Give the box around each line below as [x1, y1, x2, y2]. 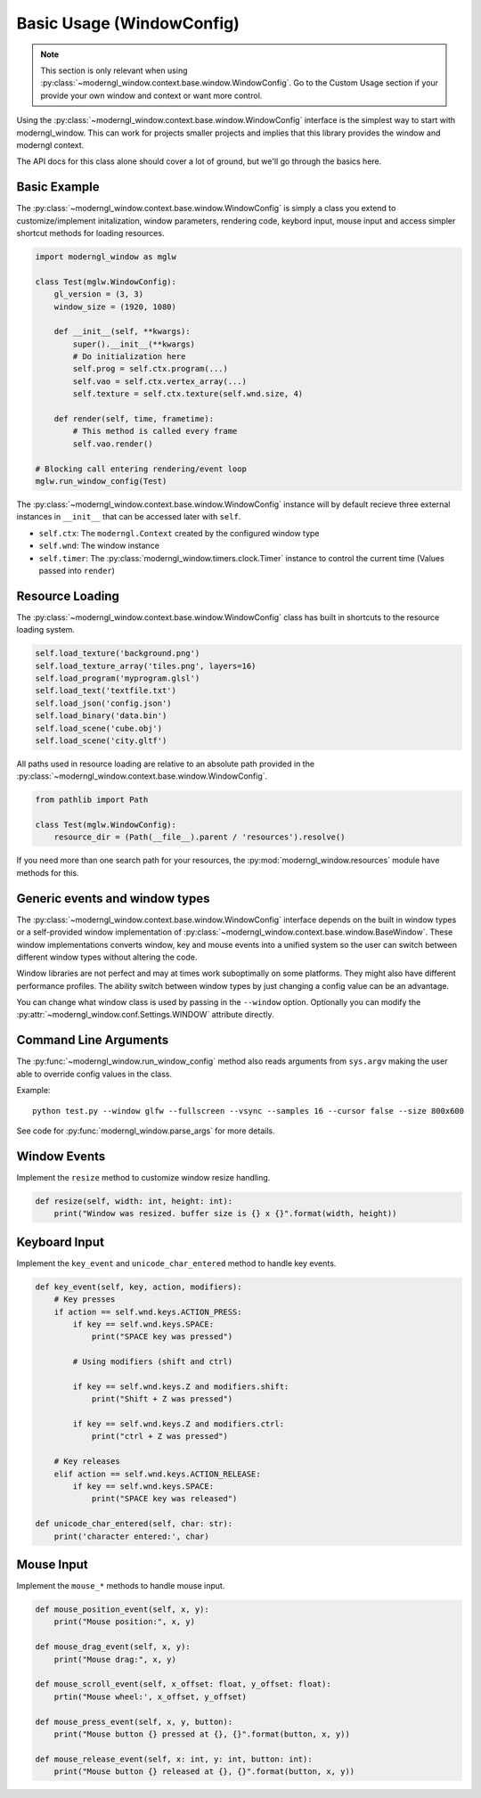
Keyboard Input [16, 1234, 104, 1249]
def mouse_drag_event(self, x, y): [35, 1642, 191, 1652]
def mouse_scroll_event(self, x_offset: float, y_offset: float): [35, 1679, 331, 1689]
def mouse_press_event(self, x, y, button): [35, 1716, 233, 1727]
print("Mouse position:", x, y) [53, 1617, 196, 1627]
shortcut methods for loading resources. [16, 227, 165, 238]
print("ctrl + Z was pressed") [91, 1431, 229, 1442]
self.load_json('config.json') [35, 698, 173, 708]
